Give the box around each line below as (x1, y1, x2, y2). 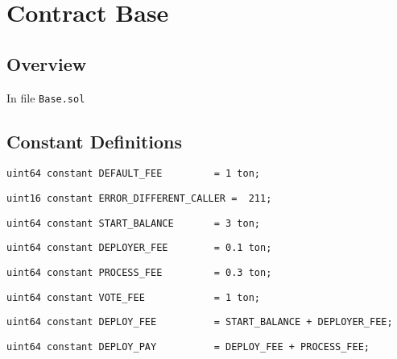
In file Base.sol (6, 89, 85, 106)
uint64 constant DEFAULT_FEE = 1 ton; (6, 168, 260, 180)
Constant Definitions (6, 128, 183, 153)
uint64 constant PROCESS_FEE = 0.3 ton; (6, 267, 272, 279)
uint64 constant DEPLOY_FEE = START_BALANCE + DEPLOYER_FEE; (6, 316, 393, 328)
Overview (6, 51, 87, 76)
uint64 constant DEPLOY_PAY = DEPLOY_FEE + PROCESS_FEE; (6, 341, 370, 353)
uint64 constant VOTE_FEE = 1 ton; (6, 291, 260, 303)
